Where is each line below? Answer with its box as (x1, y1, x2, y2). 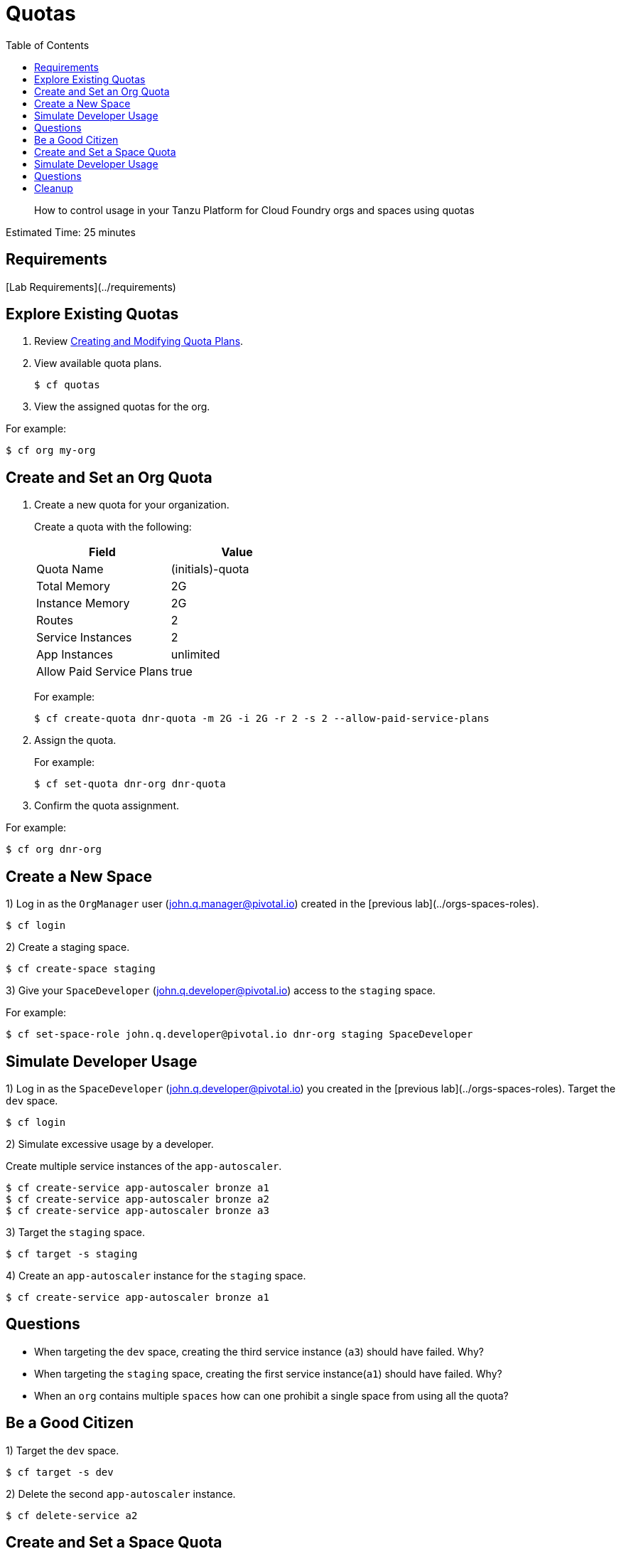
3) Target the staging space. (6, 1225, 145, 1238)
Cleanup (34, 181, 73, 194)
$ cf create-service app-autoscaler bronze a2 (6, 1193, 269, 1205)
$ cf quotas (34, 379, 100, 391)
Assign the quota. (34, 734, 117, 747)
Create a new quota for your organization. (34, 499, 229, 511)
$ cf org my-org (6, 445, 96, 457)
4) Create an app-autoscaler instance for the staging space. (6, 1269, 306, 1282)
